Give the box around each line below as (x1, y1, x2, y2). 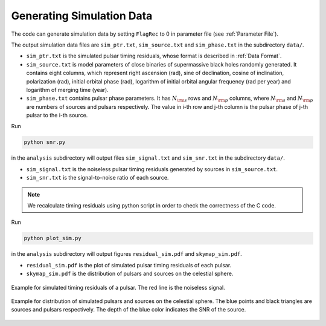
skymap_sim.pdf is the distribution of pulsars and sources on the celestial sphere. (26, 270, 234, 278)
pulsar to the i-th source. (26, 112, 88, 119)
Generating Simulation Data (11, 9, 153, 22)
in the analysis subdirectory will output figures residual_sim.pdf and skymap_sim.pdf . (11, 250, 243, 258)
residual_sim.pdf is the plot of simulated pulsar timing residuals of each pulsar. (26, 261, 232, 269)
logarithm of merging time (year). (26, 86, 109, 93)
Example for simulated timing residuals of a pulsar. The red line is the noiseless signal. (11, 284, 226, 291)
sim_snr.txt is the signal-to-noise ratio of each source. (26, 174, 169, 181)
